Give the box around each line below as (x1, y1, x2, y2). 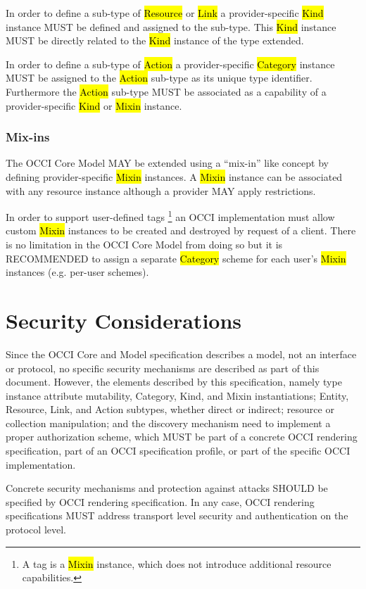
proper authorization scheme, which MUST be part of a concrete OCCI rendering (6, 429, 358, 444)
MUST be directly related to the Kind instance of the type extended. (6, 33, 304, 48)
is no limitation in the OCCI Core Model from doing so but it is (6, 237, 283, 251)
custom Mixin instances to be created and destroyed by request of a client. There (6, 223, 356, 238)
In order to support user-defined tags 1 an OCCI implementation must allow (6, 208, 335, 224)
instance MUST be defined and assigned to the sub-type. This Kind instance (6, 19, 336, 34)
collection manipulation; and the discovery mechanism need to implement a (6, 415, 331, 430)
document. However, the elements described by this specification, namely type (6, 374, 342, 389)
